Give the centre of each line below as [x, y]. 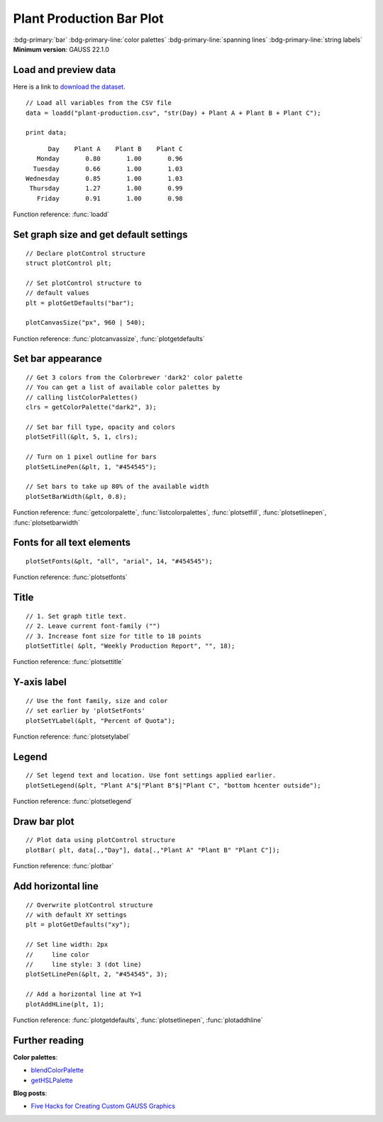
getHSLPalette [52, 1080]
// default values [58, 293]
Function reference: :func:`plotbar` [63, 866]
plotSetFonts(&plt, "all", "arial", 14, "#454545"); [119, 561]
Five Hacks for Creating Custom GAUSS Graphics [103, 1106]
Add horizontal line [56, 886]
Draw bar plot [44, 821]
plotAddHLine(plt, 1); [65, 1004]
